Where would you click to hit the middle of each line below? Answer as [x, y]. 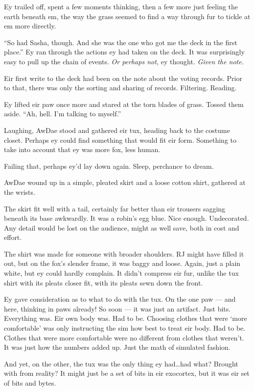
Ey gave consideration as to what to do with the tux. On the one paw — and [120, 299]
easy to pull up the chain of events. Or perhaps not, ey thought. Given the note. [124, 61]
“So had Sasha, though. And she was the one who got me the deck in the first [121, 42]
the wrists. [20, 192]
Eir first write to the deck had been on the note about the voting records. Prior [123, 78]
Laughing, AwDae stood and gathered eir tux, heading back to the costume [117, 130]
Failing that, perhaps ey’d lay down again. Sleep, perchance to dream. [109, 166]
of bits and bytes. [30, 383]
